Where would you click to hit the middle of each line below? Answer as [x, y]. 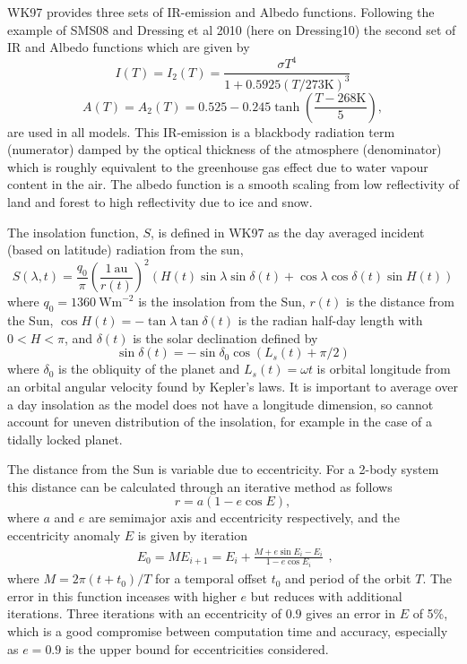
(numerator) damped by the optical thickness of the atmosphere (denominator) [225, 149]
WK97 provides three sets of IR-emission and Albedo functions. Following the [221, 12]
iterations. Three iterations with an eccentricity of [144, 613]
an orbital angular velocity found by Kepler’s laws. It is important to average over [233, 386]
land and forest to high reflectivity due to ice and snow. [160, 202]
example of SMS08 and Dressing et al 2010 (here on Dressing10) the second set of [232, 29]
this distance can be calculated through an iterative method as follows [200, 486]
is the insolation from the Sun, [222, 302]
